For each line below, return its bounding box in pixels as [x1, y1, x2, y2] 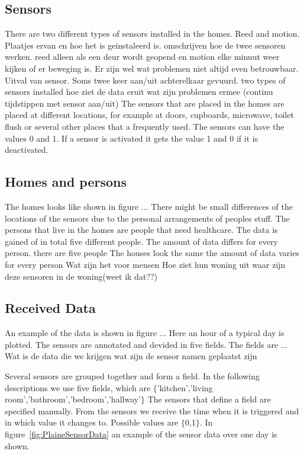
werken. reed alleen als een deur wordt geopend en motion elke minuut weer [5, 50, 280, 63]
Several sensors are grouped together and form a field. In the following [5, 370, 260, 382]
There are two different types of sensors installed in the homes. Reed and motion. [5, 27, 300, 40]
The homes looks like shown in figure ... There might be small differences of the [5, 200, 293, 212]
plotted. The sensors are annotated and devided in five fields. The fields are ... [5, 338, 288, 350]
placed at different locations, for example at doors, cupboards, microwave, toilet [5, 108, 294, 121]
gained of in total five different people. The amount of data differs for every [5, 235, 278, 247]
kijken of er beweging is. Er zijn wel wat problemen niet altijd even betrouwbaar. [5, 62, 299, 74]
